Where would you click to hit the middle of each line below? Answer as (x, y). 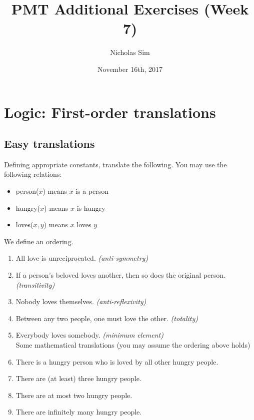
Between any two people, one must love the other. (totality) (107, 318)
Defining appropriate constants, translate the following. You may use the (115, 164)
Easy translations (49, 144)
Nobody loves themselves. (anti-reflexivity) (81, 301)
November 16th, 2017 (130, 69)
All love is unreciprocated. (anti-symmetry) (82, 258)
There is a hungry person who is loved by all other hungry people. (117, 361)
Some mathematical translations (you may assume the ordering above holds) (133, 345)
